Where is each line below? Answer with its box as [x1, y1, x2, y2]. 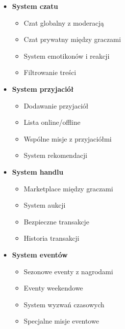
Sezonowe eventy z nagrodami [24, 266, 113, 276]
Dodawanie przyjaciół [24, 100, 89, 110]
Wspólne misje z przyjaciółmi [24, 133, 112, 144]
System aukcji [24, 200, 66, 210]
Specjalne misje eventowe [24, 316, 99, 326]
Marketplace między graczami [24, 183, 113, 193]
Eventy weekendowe [24, 283, 83, 293]
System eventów [12, 249, 68, 259]
